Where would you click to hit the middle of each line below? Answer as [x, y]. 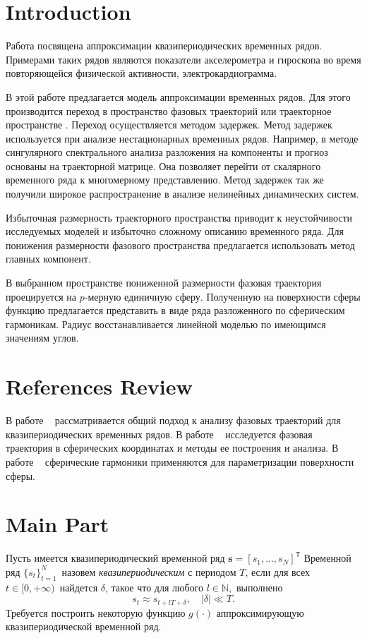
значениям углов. [42, 338]
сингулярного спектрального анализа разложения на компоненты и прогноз [167, 152]
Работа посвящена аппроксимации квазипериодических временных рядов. [164, 46]
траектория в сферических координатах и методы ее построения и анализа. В [172, 448]
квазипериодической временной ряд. [84, 626]
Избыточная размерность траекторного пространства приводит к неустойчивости [179, 217]
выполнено [259, 587]
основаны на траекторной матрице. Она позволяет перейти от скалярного [163, 165]
